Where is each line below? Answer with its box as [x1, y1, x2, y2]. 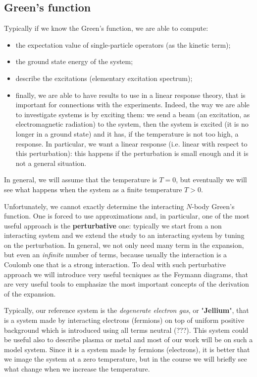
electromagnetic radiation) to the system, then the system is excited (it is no [15, 119, 249, 129]
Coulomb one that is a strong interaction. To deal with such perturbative [4, 259, 226, 270]
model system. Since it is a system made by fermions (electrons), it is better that [4, 344, 250, 354]
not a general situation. [15, 157, 87, 168]
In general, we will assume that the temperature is [4, 174, 157, 185]
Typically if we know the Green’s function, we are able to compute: [4, 23, 208, 33]
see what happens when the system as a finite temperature [4, 184, 182, 194]
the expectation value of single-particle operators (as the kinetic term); [15, 39, 231, 50]
